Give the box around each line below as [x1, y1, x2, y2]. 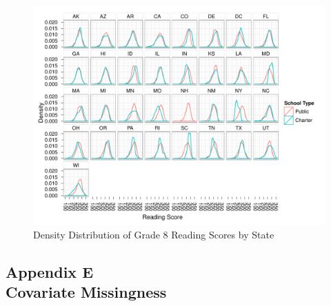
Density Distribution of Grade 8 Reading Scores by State [33, 227, 274, 241]
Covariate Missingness [6, 280, 167, 302]
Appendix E [6, 261, 94, 282]
